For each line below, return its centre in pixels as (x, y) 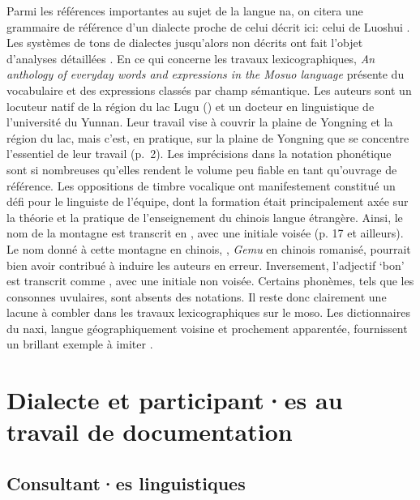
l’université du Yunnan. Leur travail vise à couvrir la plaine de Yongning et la (200, 122)
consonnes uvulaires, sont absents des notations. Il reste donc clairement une (197, 296)
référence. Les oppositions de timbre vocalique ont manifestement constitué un (201, 185)
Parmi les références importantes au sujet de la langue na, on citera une (185, 11)
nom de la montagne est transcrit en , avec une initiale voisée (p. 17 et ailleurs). (205, 233)
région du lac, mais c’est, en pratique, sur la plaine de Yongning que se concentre (208, 137)
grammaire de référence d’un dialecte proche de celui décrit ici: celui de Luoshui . (208, 26)
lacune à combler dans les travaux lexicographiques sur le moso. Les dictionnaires (208, 312)
